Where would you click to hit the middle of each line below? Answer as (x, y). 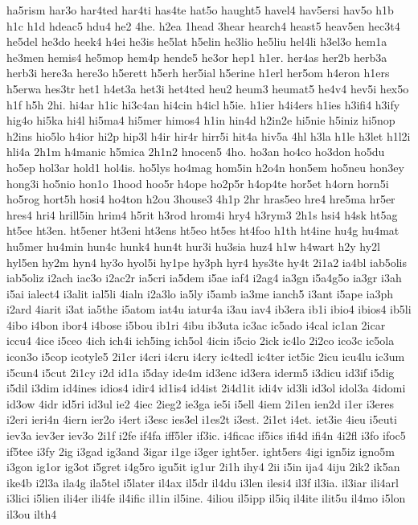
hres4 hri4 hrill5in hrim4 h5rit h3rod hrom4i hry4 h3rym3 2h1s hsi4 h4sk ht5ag (202, 214)
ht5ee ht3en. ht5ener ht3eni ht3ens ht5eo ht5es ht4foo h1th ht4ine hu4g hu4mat (203, 230)
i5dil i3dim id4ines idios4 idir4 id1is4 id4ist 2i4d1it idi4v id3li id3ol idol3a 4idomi (206, 388)
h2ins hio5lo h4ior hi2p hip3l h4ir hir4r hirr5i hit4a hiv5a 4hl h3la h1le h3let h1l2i (209, 135)
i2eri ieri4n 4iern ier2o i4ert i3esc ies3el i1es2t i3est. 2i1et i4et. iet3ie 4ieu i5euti (202, 419)
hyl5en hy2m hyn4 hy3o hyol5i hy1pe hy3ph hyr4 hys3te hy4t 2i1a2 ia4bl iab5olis (207, 262)
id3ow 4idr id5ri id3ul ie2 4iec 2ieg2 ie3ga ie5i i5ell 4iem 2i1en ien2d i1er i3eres (201, 403)
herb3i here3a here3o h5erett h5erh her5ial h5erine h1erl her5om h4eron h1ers (198, 73)
